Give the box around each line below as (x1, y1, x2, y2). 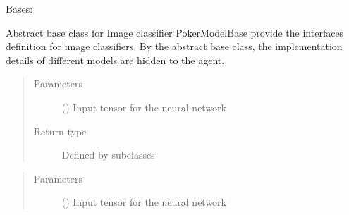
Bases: (6, 1, 33, 16)
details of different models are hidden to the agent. (6, 52, 225, 67)
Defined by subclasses (61, 147, 155, 162)
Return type (33, 123, 87, 138)
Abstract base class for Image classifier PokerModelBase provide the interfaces (6, 25, 344, 39)
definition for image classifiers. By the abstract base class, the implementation (6, 39, 343, 54)
